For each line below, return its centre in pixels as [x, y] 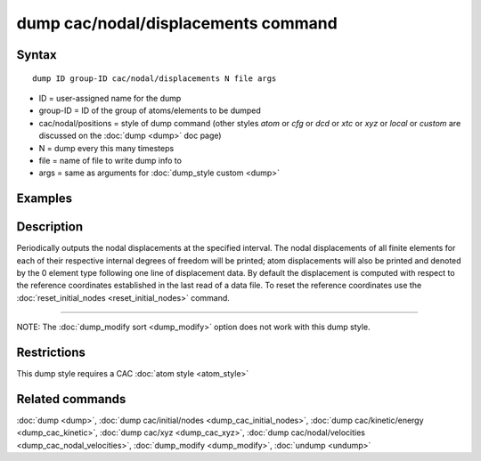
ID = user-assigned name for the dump [110, 98]
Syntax [37, 55]
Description [50, 227]
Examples [45, 199]
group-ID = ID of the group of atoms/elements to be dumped [150, 110]
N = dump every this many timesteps [106, 148]
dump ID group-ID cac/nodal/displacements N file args [155, 78]
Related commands [71, 399]
